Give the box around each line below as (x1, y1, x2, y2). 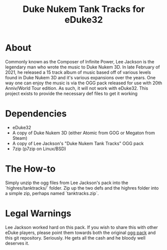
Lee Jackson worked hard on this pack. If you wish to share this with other (5, 224, 158, 230)
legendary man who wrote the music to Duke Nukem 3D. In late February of (5, 64, 161, 70)
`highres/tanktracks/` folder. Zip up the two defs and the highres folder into (5, 185, 159, 191)
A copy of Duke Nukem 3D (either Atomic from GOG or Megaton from (12, 130, 156, 136)
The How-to (5, 163, 56, 175)
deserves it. (5, 240, 29, 246)
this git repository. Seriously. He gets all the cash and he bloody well (5, 235, 146, 241)
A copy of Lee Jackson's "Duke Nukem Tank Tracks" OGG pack (12, 140, 144, 146)
